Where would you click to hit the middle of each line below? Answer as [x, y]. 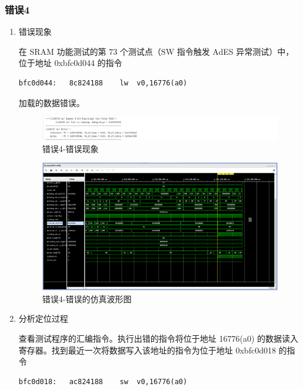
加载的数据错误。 [51, 102]
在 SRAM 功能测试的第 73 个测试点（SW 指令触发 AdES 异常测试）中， [156, 51]
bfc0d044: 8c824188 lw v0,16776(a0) [103, 83]
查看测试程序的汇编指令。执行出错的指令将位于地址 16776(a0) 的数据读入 [159, 338]
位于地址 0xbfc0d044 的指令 [70, 63]
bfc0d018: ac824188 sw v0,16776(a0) [103, 381]
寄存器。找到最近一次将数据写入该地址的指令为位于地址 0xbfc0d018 [147, 350]
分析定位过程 [43, 318]
